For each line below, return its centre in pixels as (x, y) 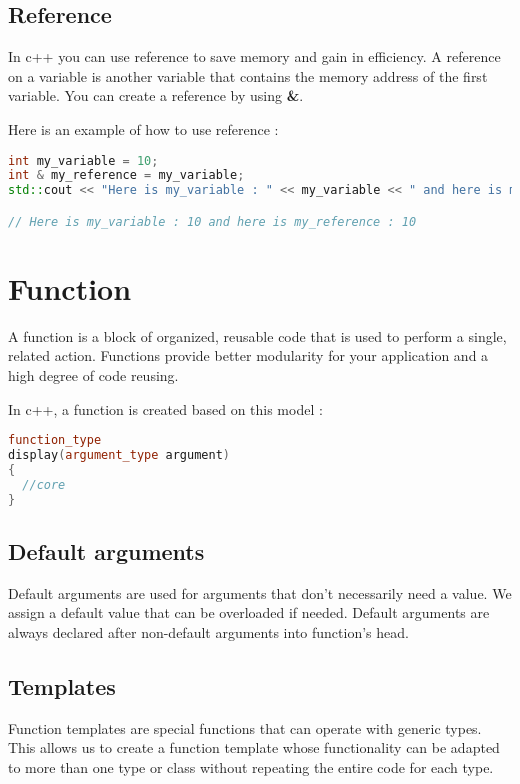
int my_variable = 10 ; (83, 160)
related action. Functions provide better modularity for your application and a (248, 355)
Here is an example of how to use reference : (143, 128)
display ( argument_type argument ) (119, 455)
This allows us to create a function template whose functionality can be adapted (254, 747)
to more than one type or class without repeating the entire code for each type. (251, 766)
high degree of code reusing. (93, 375)
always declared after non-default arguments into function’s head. (208, 632)
